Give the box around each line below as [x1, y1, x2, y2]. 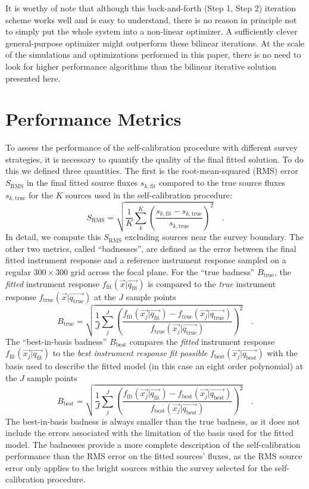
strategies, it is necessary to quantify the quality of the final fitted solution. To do [5, 152, 304, 165]
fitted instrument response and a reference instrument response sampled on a [5, 254, 286, 266]
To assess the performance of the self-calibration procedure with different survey [5, 141, 298, 154]
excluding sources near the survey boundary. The [124, 231, 304, 243]
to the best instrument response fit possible [52, 347, 208, 359]
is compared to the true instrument [148, 277, 276, 289]
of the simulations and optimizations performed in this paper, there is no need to [5, 48, 301, 61]
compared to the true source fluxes [158, 176, 286, 189]
